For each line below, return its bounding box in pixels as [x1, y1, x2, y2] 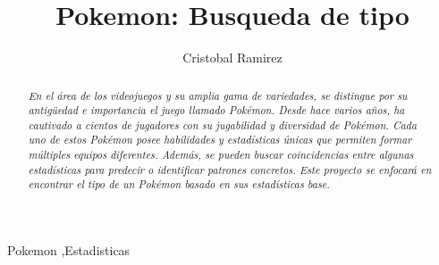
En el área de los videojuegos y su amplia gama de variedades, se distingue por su [28, 87, 408, 103]
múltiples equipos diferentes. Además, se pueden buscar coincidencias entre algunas [28, 147, 414, 162]
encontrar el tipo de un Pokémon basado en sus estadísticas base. [28, 177, 330, 192]
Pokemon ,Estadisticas [7, 241, 131, 260]
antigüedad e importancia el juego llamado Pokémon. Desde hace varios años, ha [28, 103, 405, 118]
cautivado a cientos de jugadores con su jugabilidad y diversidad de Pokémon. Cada [28, 117, 417, 132]
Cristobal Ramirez [182, 48, 283, 67]
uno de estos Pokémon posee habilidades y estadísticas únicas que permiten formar [28, 132, 412, 147]
